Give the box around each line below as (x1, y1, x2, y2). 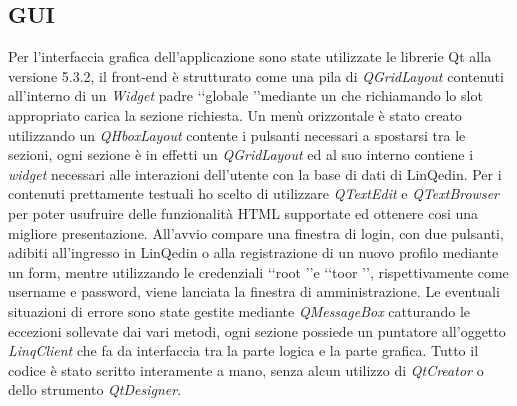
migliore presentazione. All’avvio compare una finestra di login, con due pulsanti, (8, 222, 504, 243)
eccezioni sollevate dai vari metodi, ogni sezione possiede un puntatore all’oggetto (8, 320, 506, 341)
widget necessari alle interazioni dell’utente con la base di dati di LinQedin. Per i (8, 163, 502, 184)
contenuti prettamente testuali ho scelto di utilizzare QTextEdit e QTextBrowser (8, 183, 499, 204)
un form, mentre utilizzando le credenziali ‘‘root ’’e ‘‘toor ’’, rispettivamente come (8, 261, 509, 282)
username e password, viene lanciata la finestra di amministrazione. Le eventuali (8, 281, 500, 302)
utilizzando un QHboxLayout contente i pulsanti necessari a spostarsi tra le (8, 124, 466, 145)
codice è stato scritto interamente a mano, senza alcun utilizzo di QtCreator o (8, 359, 484, 380)
